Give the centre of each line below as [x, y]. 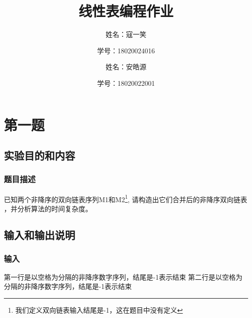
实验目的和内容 [39, 155]
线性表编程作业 [126, 11]
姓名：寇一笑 [126, 34]
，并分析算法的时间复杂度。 [48, 208]
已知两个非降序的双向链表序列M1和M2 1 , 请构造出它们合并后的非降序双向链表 [126, 198]
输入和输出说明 [39, 234]
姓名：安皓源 [126, 67]
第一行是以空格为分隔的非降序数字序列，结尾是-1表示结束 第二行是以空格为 [123, 277]
